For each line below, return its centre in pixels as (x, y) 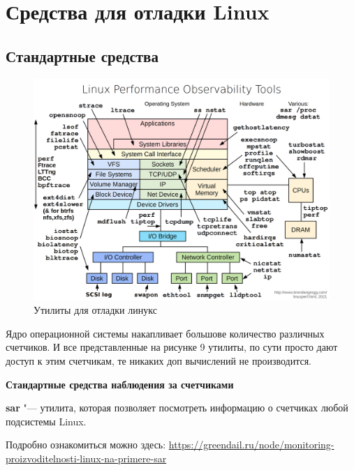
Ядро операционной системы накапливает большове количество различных (165, 333)
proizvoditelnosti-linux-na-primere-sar (86, 458)
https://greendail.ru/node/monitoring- (251, 445)
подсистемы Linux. (46, 421)
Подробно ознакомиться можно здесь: (86, 445)
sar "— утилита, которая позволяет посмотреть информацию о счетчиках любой (177, 408)
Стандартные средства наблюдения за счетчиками (120, 384)
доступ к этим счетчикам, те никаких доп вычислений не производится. (158, 360)
